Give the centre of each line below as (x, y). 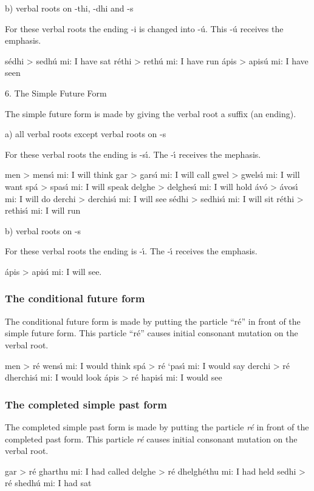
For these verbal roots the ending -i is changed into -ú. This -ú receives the (144, 28)
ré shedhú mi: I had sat (48, 483)
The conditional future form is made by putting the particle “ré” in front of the (153, 321)
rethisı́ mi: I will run (43, 210)
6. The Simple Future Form (56, 93)
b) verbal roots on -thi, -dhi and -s (69, 8)
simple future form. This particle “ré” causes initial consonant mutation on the (152, 333)
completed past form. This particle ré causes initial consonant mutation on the (151, 439)
